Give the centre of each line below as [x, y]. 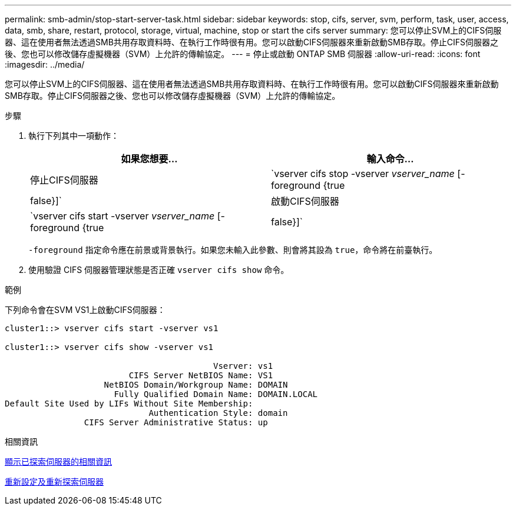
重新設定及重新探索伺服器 [54, 481]
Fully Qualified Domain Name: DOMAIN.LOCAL [216, 394]
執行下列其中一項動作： [74, 136]
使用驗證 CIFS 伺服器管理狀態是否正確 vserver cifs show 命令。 [159, 270]
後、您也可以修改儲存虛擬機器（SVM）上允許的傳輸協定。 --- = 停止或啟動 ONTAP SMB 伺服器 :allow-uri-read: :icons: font [243, 54]
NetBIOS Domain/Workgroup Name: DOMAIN [196, 385]
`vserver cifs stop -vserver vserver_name [363, 174]
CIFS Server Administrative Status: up [176, 422]
